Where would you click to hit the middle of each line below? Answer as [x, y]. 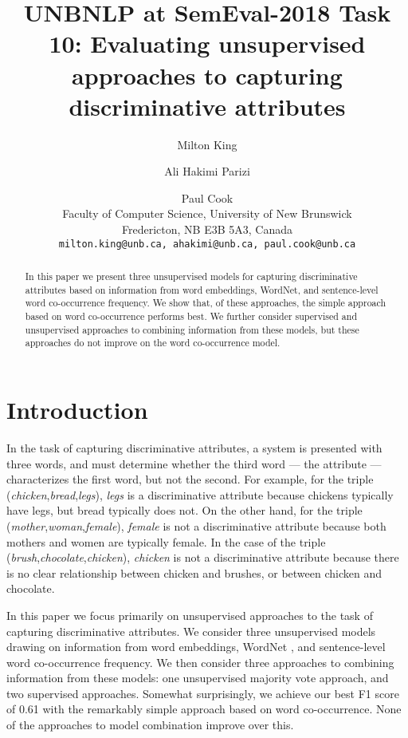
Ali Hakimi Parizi [207, 171]
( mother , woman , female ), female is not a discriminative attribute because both [196, 525]
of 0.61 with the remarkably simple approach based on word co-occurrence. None [204, 709]
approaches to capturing [207, 75]
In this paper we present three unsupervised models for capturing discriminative [191, 276]
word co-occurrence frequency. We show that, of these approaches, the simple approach [206, 303]
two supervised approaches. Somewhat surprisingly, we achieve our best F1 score [203, 693]
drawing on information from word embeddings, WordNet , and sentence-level [196, 647]
